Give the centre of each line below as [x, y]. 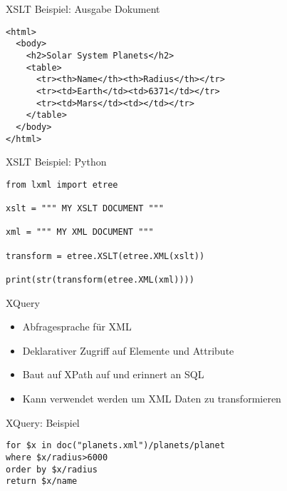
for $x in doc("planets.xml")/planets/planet [115, 446]
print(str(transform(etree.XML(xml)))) [100, 280]
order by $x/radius [52, 469]
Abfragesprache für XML [77, 327]
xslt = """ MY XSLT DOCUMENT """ [85, 209]
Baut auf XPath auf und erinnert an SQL [113, 374]
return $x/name [42, 481]
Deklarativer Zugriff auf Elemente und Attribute [128, 350]
